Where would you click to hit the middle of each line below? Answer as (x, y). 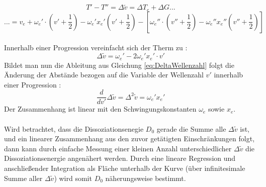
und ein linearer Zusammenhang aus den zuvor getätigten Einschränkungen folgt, (129, 138)
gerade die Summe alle (191, 128)
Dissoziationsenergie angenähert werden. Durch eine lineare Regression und (120, 158)
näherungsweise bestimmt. (146, 178)
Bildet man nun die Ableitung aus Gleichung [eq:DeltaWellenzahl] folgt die (119, 65)
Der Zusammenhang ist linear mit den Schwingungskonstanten (100, 109)
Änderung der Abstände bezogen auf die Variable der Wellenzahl (104, 75)
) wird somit (73, 178)
